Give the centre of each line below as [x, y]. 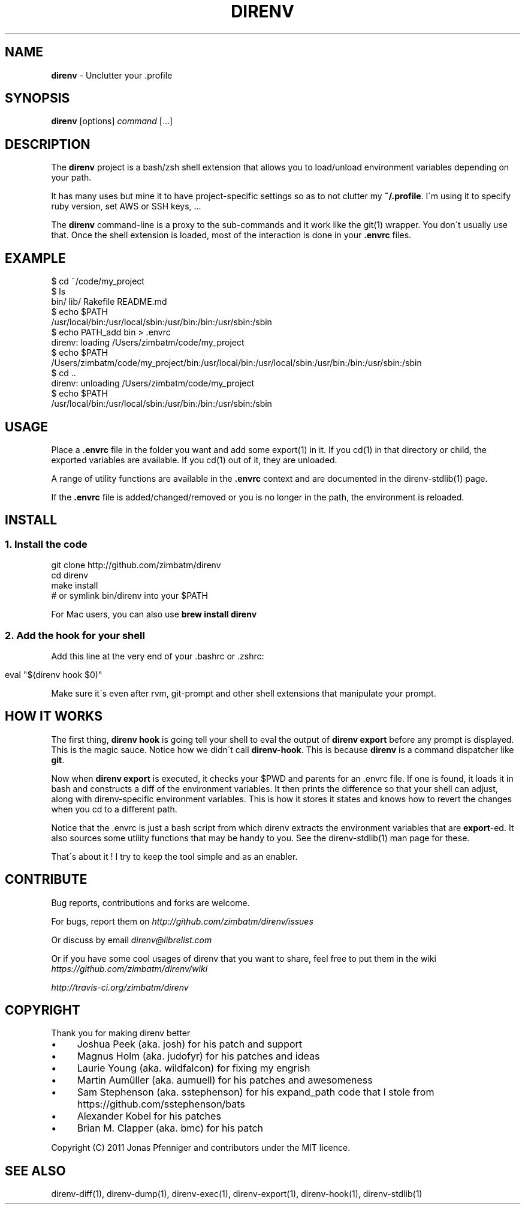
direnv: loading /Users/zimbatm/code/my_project [148, 343]
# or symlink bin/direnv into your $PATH [130, 596]
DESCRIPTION [48, 144]
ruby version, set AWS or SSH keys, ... [126, 206]
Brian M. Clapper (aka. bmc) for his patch [170, 1128]
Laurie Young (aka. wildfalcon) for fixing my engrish [194, 1068]
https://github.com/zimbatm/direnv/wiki [129, 968]
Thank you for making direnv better [121, 1033]
